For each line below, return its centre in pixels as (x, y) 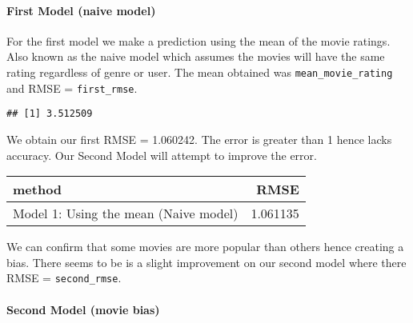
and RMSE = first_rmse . (72, 88)
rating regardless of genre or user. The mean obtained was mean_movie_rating (200, 72)
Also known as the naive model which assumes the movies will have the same (196, 56)
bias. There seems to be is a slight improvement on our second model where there (206, 262)
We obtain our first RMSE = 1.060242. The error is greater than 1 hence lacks (199, 139)
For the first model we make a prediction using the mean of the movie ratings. (198, 40)
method (38, 189)
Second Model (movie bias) (83, 309)
